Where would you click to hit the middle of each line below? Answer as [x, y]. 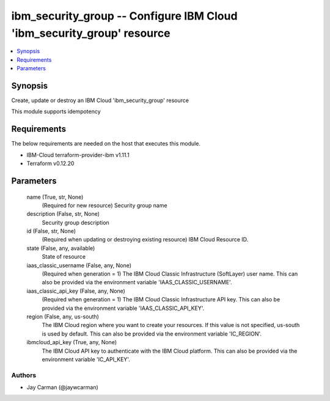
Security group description [75, 223]
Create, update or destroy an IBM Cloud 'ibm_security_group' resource [100, 100]
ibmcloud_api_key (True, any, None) [72, 342]
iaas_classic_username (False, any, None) [79, 265]
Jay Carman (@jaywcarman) [63, 388]
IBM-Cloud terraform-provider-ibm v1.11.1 [78, 155]
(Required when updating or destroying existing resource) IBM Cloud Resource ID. [145, 240]
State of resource [64, 257]
